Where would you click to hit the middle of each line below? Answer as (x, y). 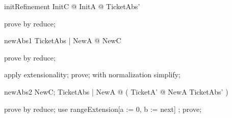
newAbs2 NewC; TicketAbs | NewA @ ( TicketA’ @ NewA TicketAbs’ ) (116, 91)
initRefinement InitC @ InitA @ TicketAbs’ (72, 6)
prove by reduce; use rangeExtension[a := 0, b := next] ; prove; (103, 109)
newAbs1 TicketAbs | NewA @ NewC (63, 40)
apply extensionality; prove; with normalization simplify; (93, 75)
